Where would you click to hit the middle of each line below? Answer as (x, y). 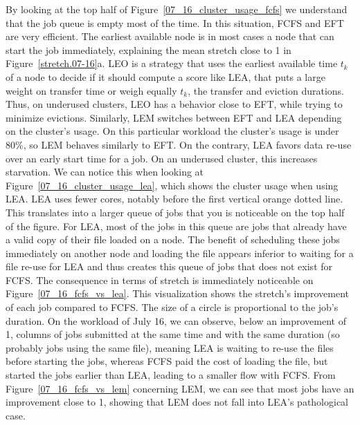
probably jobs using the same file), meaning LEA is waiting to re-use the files (170, 347)
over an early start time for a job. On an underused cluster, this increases (162, 158)
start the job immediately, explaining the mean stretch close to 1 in (148, 49)
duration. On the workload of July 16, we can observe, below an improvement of (176, 320)
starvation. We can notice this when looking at (105, 172)
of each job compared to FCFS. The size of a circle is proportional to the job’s (172, 307)
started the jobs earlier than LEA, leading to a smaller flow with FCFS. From (171, 375)
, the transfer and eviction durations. (266, 90)
